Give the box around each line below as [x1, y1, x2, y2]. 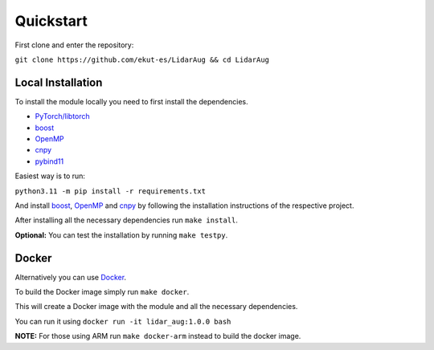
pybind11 [35, 157, 64, 166]
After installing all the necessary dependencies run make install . [14, 215, 239, 225]
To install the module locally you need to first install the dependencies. [14, 96, 248, 106]
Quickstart [14, 12, 88, 30]
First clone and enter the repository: [14, 40, 134, 50]
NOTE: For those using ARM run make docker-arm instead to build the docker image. [14, 332, 301, 341]
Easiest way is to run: [14, 171, 86, 181]
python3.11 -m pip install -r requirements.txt [14, 186, 207, 196]
